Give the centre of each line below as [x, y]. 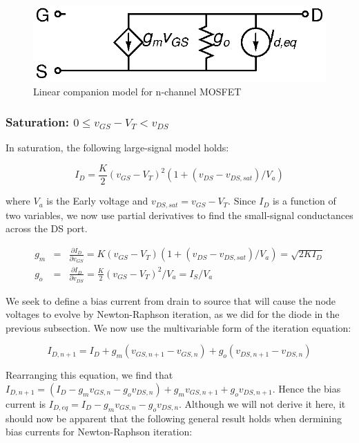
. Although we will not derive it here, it [262, 404]
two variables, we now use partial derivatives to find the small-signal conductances [179, 215]
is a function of [304, 201]
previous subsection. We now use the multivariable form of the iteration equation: [178, 327]
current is [26, 404]
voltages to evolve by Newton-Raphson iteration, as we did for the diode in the [173, 314]
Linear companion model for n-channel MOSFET [137, 91]
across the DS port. [47, 228]
